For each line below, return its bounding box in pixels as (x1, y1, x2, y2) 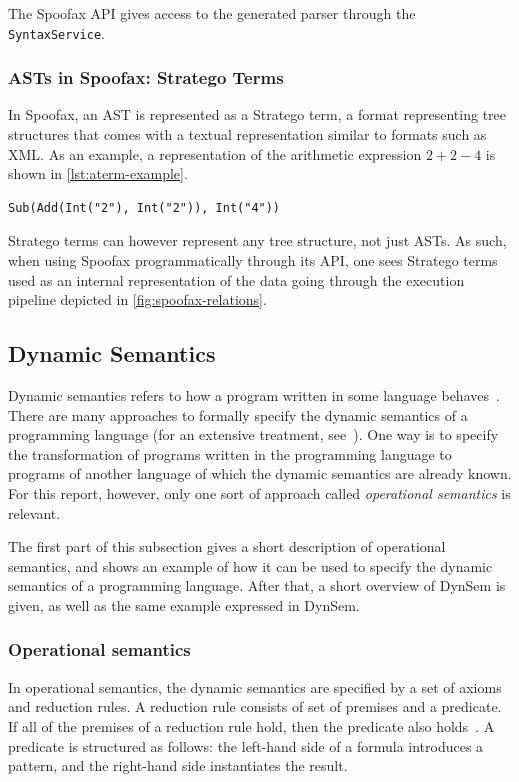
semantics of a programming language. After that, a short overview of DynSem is (8, 575, 506, 596)
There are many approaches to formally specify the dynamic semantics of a (8, 404, 468, 425)
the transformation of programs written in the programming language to (8, 443, 452, 464)
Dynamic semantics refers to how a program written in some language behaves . (8, 385, 500, 406)
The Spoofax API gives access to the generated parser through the (8, 3, 416, 23)
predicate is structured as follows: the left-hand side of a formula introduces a (8, 735, 484, 756)
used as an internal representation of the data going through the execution (8, 269, 465, 290)
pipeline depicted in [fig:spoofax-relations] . (8, 289, 267, 310)
